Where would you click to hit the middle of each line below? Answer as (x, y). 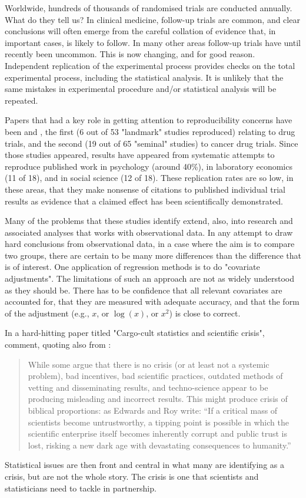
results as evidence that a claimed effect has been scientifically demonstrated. (144, 201)
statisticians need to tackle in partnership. (81, 488)
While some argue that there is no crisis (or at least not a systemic (149, 364)
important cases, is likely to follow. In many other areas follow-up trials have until (153, 42)
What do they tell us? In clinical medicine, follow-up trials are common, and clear (152, 19)
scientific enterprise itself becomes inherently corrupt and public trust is (157, 433)
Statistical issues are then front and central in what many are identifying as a (144, 465)
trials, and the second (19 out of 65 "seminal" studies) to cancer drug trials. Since (152, 143)
